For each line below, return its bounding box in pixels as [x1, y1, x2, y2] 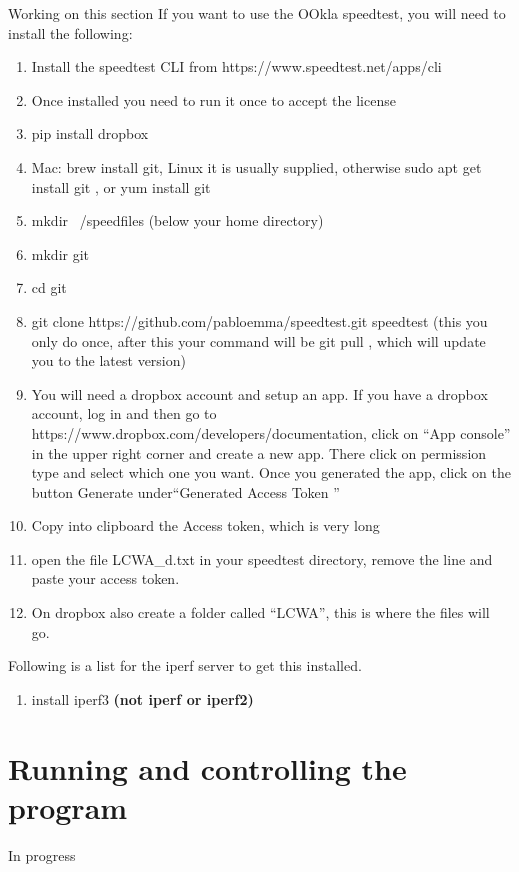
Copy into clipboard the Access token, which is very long [31, 515, 380, 536]
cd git [31, 277, 67, 298]
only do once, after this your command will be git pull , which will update [31, 330, 486, 351]
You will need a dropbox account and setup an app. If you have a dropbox [31, 383, 488, 404]
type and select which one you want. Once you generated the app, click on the [31, 462, 511, 483]
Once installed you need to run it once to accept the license [31, 89, 396, 110]
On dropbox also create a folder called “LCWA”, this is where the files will [31, 602, 490, 623]
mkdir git [31, 243, 90, 264]
